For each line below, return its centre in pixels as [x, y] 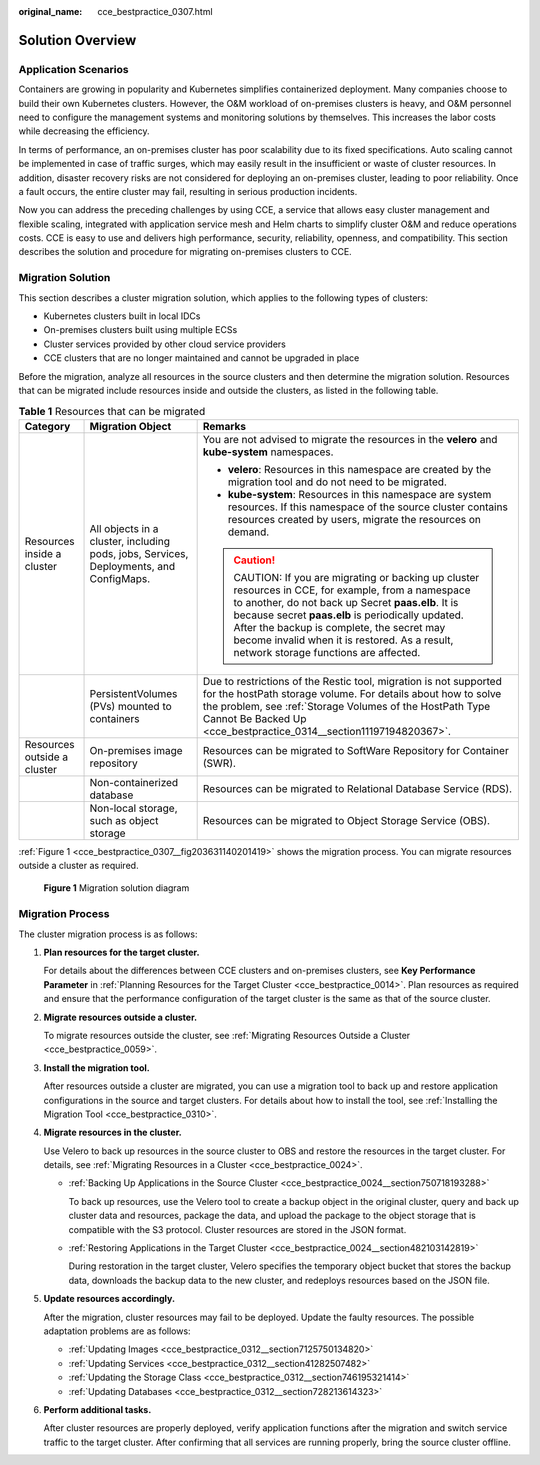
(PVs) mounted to [130, 706]
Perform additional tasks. [97, 1409]
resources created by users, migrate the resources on [354, 519]
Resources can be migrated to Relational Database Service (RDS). [357, 788]
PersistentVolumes [133, 693]
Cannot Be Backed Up [254, 718]
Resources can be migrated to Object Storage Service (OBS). [346, 820]
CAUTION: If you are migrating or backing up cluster [356, 577]
